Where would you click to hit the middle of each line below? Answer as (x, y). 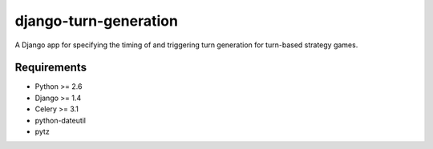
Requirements (51, 68)
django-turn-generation (96, 21)
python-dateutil (61, 120)
